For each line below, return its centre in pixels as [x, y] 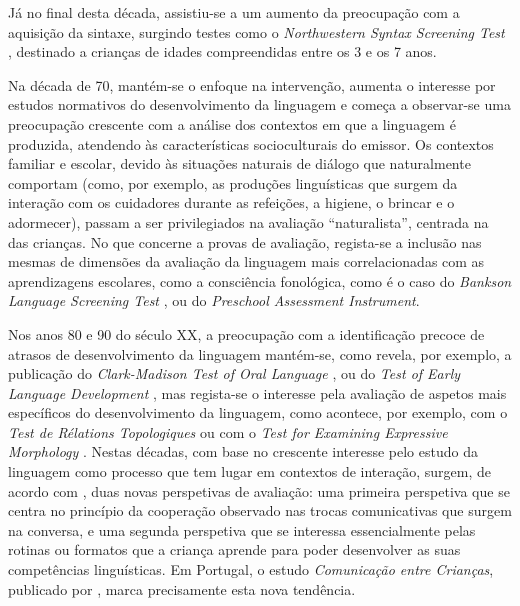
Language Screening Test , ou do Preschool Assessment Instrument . [214, 300]
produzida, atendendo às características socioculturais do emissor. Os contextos [251, 143]
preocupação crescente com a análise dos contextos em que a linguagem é [232, 123]
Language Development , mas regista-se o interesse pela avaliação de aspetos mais [257, 392]
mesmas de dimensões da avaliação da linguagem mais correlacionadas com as [246, 261]
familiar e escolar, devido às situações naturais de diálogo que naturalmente [239, 163]
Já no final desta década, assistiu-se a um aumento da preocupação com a [234, 12]
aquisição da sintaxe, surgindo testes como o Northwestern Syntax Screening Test [256, 31]
